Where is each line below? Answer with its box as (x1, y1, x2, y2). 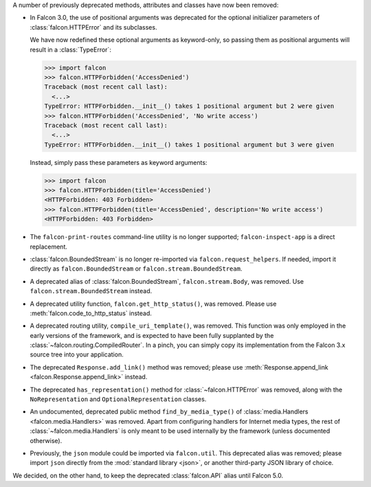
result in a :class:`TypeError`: (30, 45, 111, 54)
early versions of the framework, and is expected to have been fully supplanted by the (30, 331, 274, 339)
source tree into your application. (30, 350, 124, 359)
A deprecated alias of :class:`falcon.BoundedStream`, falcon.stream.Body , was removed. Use (30, 277, 304, 285)
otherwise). (30, 436, 63, 444)
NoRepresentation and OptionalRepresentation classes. (30, 395, 207, 403)
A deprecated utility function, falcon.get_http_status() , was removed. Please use (30, 299, 277, 308)
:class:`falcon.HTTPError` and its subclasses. (30, 23, 157, 31)
